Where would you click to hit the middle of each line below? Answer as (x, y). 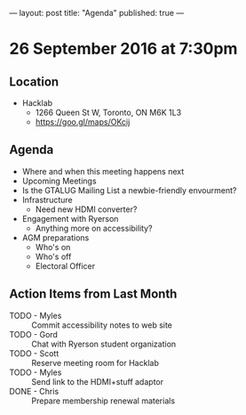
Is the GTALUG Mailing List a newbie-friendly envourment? (129, 190)
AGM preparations (56, 237)
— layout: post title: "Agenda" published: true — (97, 13)
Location (34, 81)
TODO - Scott (34, 353)
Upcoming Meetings (59, 181)
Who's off (53, 256)
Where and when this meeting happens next (103, 171)
